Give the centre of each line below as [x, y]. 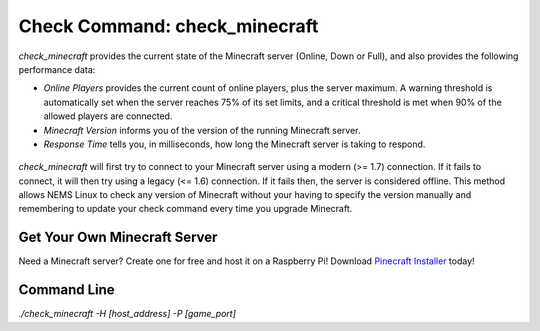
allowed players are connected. [108, 116]
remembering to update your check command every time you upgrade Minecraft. [185, 209]
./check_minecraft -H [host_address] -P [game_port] [127, 314]
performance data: [57, 69]
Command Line [66, 290]
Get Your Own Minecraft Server [118, 237]
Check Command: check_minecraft [168, 26]
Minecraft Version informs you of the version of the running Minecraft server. [202, 130]
